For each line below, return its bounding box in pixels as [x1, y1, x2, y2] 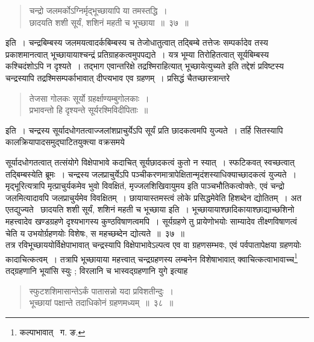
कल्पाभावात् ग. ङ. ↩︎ [19, 325, 86, 338]
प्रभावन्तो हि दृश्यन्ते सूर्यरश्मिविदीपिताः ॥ [29, 104, 148, 116]
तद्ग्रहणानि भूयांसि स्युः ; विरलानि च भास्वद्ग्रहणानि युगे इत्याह [5, 264, 188, 276]
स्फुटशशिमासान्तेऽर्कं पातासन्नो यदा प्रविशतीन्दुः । [29, 284, 174, 297]
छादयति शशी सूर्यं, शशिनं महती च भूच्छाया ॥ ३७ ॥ [29, 16, 189, 28]
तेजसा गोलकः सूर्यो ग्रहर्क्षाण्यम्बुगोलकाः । [29, 92, 149, 104]
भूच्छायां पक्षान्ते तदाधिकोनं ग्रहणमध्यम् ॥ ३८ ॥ [29, 296, 174, 309]
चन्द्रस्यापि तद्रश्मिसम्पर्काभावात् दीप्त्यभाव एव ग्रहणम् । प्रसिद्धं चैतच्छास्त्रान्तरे [5, 71, 230, 84]
